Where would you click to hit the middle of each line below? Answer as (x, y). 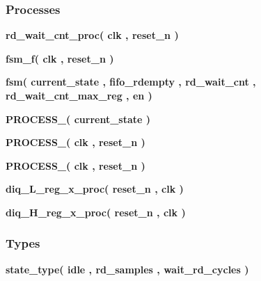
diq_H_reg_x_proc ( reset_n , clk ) (96, 212)
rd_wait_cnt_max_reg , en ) (79, 95)
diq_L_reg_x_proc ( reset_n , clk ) (95, 189)
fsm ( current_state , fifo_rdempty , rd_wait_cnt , (131, 82)
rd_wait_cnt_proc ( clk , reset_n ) (92, 35)
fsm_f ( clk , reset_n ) (60, 58)
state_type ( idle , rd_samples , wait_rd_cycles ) (127, 269)
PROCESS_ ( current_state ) (78, 119)
